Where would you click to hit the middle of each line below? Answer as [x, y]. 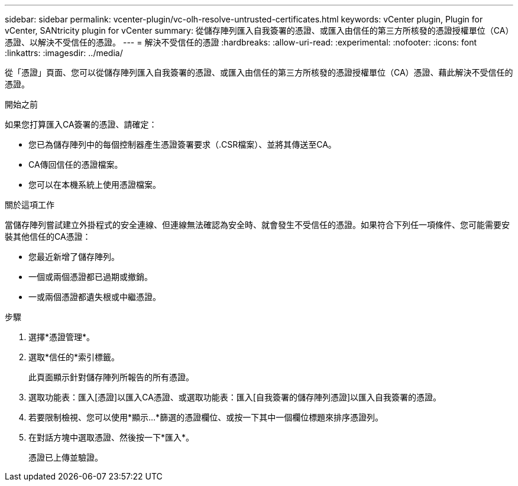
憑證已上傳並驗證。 [66, 457]
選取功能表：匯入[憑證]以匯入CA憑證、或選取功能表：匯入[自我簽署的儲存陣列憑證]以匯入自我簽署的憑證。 [235, 397]
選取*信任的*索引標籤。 [74, 357]
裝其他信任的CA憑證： [48, 237]
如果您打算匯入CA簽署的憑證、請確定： [81, 124]
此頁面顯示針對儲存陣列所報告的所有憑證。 [111, 377]
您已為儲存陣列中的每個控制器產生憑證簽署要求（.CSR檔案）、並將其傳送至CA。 [182, 144]
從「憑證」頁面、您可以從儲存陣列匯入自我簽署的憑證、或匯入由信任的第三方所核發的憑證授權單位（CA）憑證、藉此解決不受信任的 [259, 72]
